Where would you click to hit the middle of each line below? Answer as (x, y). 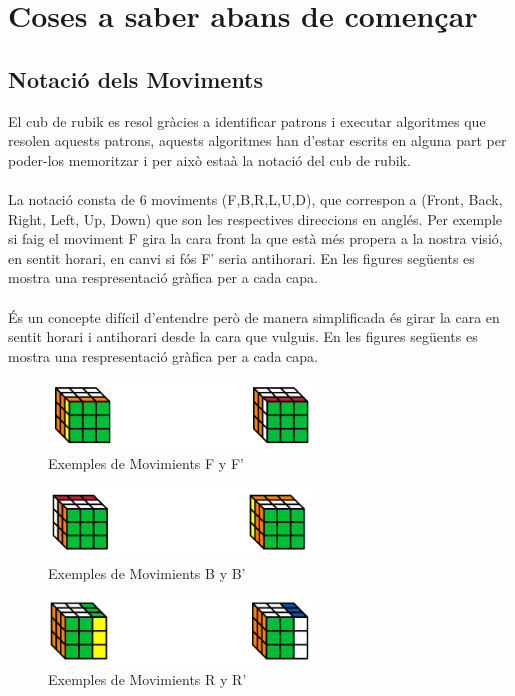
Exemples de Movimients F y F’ (146, 463)
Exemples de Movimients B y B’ (147, 572)
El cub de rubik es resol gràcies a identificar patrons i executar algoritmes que (247, 120)
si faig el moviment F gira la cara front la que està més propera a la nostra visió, (255, 238)
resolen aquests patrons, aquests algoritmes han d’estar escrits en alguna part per (257, 140)
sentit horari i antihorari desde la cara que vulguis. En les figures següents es (243, 336)
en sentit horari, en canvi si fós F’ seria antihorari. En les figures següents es (241, 257)
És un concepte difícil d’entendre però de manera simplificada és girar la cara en (254, 316)
